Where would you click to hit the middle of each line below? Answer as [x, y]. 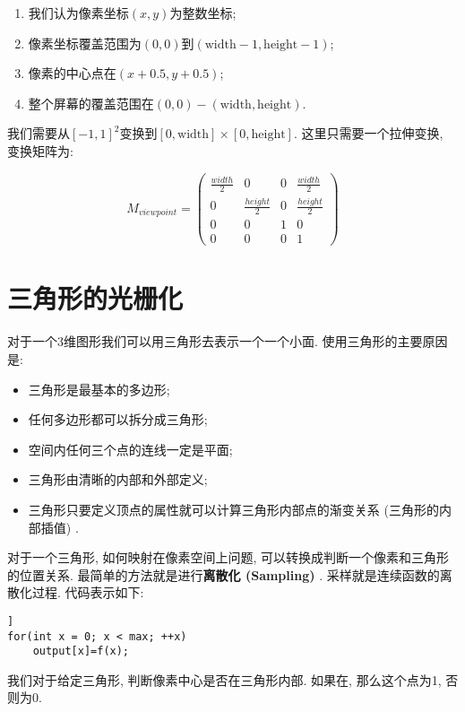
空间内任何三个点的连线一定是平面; [130, 449]
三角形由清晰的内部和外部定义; [118, 479]
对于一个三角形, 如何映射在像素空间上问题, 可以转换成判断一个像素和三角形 [228, 557]
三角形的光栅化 [95, 298]
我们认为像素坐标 [78, 13]
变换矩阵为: [40, 150]
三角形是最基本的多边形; [99, 389]
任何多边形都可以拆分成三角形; [118, 419]
